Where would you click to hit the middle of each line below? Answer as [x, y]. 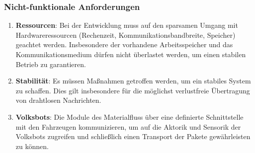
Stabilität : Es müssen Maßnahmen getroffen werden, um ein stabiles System [133, 81]
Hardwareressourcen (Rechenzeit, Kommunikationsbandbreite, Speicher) [126, 35]
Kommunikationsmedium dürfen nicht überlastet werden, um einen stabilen [131, 54]
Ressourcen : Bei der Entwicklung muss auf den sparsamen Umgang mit [127, 25]
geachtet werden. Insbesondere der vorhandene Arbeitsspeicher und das [124, 44]
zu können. [32, 146]
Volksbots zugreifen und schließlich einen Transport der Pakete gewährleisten [133, 136]
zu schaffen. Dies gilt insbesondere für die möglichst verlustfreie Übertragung [133, 90]
